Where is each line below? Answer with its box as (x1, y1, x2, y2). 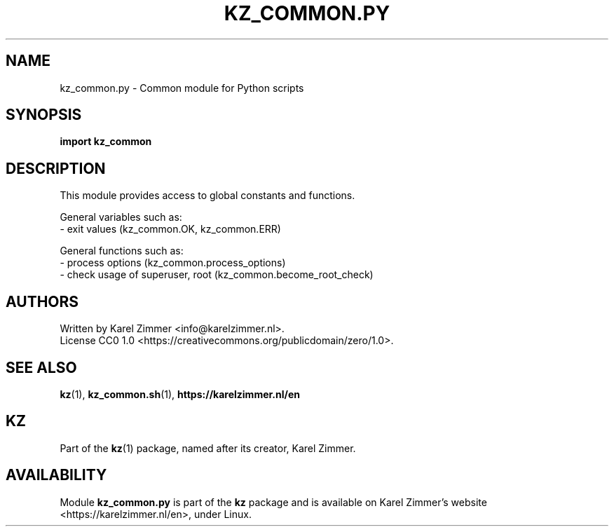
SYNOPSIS (6, 106, 82, 124)
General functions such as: (60, 245, 184, 257)
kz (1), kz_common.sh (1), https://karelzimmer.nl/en (60, 388, 301, 400)
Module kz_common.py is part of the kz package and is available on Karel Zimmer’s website (60, 496, 487, 508)
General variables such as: (60, 211, 182, 224)
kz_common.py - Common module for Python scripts (60, 81, 304, 94)
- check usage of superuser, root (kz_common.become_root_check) (60, 268, 374, 281)
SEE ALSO (6, 358, 77, 376)
